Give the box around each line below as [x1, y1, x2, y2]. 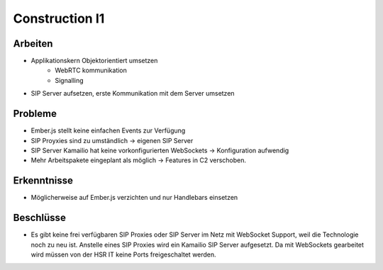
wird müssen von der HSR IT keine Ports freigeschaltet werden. [30, 250, 216, 259]
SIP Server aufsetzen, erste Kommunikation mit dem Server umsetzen [30, 89, 235, 98]
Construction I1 [13, 11, 105, 26]
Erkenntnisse [13, 174, 74, 187]
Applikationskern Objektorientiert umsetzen [30, 57, 158, 65]
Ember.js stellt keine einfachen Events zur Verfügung [30, 126, 186, 135]
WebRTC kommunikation [55, 66, 128, 74]
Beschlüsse [13, 212, 67, 224]
